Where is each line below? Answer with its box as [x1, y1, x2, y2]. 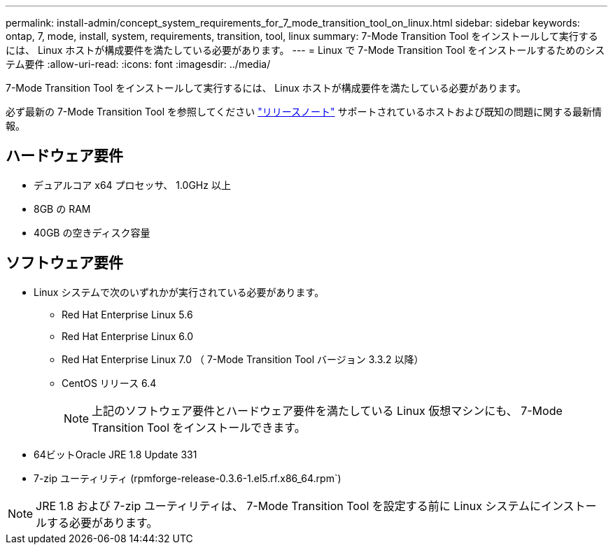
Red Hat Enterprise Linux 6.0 [62, 330, 194, 342]
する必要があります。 [47, 515, 158, 530]
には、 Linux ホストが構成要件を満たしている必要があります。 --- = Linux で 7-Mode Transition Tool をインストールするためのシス [6, 44, 605, 56]
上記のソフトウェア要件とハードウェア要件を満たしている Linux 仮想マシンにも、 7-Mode [92, 403, 563, 418]
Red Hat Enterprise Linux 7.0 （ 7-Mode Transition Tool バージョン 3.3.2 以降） [62, 353, 424, 365]
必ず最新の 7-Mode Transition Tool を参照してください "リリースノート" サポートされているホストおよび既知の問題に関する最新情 [6, 106, 603, 118]
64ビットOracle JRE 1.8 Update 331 [34, 448, 197, 460]
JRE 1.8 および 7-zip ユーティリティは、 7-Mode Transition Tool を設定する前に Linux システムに [36, 498, 541, 513]
